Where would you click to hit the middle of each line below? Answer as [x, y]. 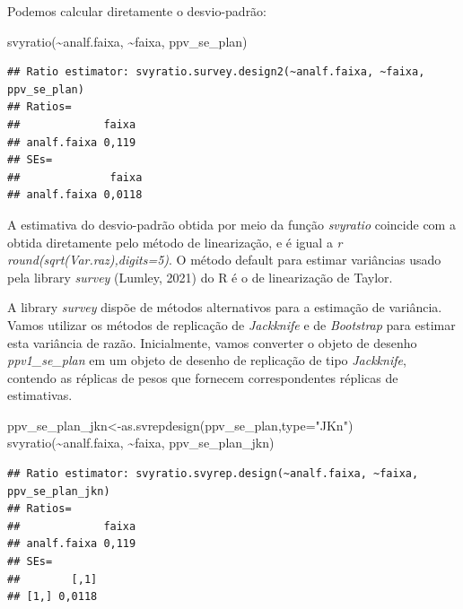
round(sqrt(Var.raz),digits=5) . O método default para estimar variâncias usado [224, 260]
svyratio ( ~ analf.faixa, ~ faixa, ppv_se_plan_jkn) [141, 443]
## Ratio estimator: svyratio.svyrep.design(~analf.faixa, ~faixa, [213, 474]
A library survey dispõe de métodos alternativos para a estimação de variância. [225, 307]
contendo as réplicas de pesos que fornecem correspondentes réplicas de [203, 377]
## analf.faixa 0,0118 [75, 195]
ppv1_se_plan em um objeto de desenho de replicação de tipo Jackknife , [207, 360]
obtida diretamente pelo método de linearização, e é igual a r [175, 242]
